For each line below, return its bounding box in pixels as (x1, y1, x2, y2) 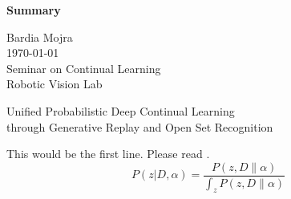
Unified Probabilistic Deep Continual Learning (6, 102, 235, 119)
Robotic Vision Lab (6, 75, 103, 92)
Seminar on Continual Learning (6, 59, 161, 76)
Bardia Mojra (6, 28, 73, 45)
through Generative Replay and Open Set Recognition (6, 118, 273, 135)
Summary (6, 2, 61, 18)
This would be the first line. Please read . (6, 145, 210, 162)
